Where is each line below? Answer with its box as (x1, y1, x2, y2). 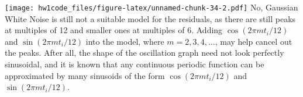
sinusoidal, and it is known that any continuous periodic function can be (5, 58, 264, 70)
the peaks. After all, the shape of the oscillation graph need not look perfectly (5, 46, 284, 59)
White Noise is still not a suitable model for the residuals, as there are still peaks (5, 12, 296, 24)
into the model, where (85, 35, 164, 47)
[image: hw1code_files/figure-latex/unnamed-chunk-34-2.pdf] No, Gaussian (5, 1, 298, 13)
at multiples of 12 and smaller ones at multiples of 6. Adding (5, 24, 223, 36)
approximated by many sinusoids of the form (5, 69, 165, 81)
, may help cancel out (215, 35, 292, 47)
